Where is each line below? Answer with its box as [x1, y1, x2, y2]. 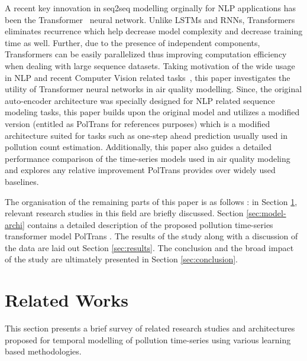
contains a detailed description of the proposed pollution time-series [27, 218, 273, 230]
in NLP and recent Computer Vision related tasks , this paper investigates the [5, 71, 290, 83]
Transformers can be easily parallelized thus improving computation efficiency [5, 48, 287, 60]
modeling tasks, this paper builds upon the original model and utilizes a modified [5, 106, 300, 118]
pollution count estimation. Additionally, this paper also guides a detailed [5, 141, 272, 153]
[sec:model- [246, 207, 286, 219]
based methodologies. [5, 345, 82, 357]
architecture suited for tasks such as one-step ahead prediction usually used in [5, 129, 287, 141]
